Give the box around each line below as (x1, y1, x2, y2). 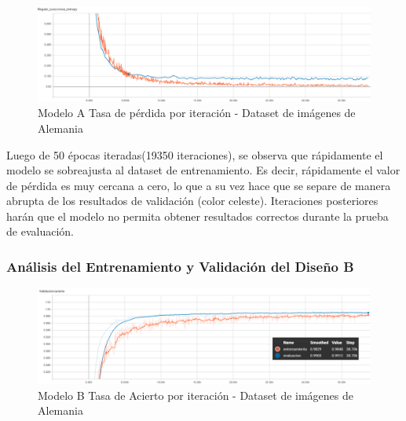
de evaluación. (6, 223, 74, 240)
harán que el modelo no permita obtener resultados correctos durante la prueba (6, 207, 389, 224)
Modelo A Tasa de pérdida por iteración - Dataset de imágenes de (38, 104, 356, 121)
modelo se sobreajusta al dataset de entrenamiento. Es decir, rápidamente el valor (6, 162, 401, 178)
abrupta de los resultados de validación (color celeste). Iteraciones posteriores (6, 192, 379, 209)
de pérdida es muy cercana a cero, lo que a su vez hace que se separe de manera (6, 177, 391, 193)
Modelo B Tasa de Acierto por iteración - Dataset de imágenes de (38, 386, 354, 403)
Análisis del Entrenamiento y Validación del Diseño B (6, 257, 354, 276)
